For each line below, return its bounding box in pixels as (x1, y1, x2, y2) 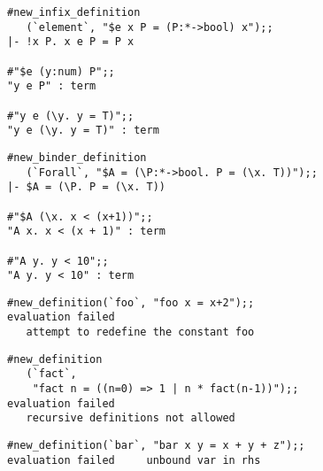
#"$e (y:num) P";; (7, 65, 115, 78)
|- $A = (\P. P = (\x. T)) (7, 181, 165, 194)
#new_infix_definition (7, 6, 141, 19)
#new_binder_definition (7, 151, 147, 164)
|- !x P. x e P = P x (7, 35, 135, 49)
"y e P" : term (7, 80, 96, 93)
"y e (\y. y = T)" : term (7, 124, 159, 137)
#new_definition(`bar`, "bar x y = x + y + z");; (7, 439, 305, 452)
